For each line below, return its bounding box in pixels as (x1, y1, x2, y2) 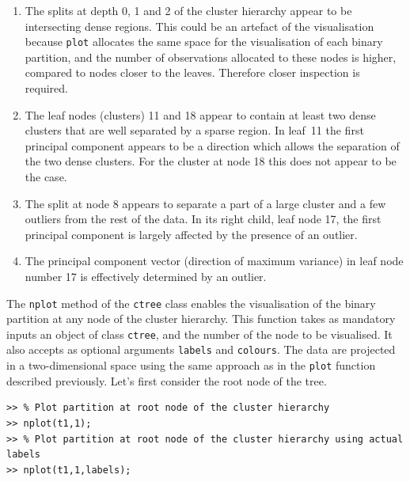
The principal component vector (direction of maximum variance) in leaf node (25, 252, 404, 269)
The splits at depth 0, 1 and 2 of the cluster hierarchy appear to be (25, 2, 352, 18)
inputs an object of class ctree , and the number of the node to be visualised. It (6, 325, 393, 342)
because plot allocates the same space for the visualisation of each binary (25, 33, 383, 50)
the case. (25, 169, 67, 184)
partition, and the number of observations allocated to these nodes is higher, (25, 48, 397, 65)
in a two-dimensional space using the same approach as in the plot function (6, 357, 376, 374)
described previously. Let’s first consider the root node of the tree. (6, 372, 327, 389)
